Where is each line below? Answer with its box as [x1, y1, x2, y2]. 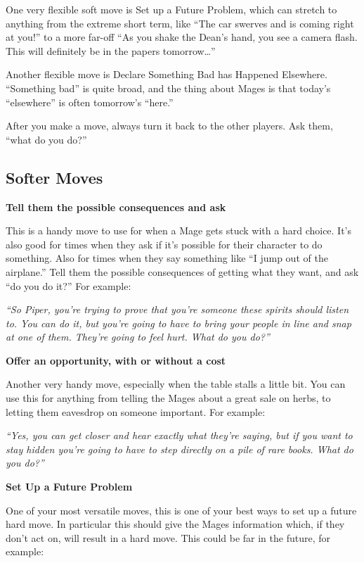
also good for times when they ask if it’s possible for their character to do [6, 236, 323, 251]
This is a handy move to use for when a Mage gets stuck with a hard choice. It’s [6, 223, 352, 238]
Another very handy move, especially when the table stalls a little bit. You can [6, 377, 346, 391]
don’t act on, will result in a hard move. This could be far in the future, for [6, 530, 330, 545]
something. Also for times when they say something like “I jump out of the [6, 251, 328, 265]
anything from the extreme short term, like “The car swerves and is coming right [6, 15, 354, 30]
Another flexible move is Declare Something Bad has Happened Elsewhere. [6, 67, 327, 82]
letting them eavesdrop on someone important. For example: [6, 404, 266, 419]
